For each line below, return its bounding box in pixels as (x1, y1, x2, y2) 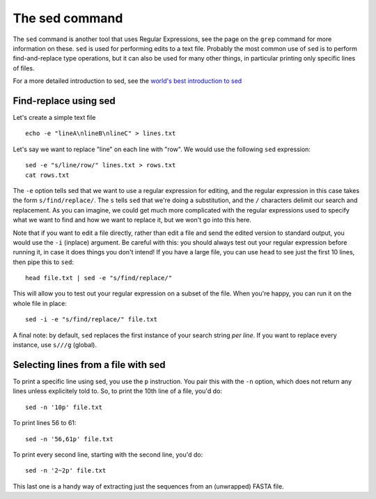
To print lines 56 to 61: (13, 419, 77, 427)
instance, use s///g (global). (13, 341, 97, 349)
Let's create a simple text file (13, 114, 96, 122)
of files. (13, 63, 35, 72)
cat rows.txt (25, 171, 70, 179)
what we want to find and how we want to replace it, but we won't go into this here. (13, 216, 252, 224)
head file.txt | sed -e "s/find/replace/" (25, 274, 173, 282)
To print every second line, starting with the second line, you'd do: (13, 450, 203, 459)
